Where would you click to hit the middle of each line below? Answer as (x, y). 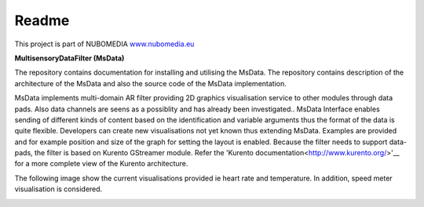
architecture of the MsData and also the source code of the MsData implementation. (150, 83)
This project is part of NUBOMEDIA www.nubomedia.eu (104, 44)
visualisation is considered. (58, 189)
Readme (42, 20)
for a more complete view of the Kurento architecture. (101, 164)
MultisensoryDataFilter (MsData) (69, 58)
